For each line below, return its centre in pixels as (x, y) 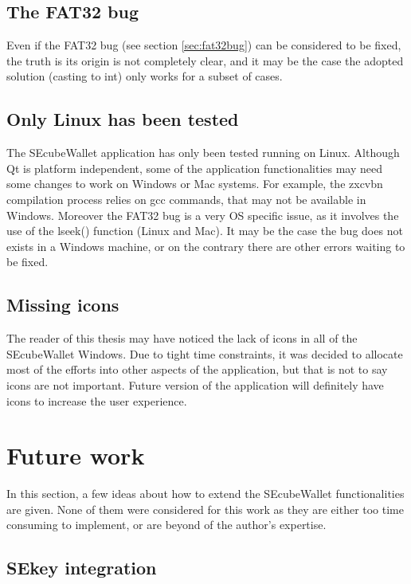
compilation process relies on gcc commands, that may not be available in (186, 199)
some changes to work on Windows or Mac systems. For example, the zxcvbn (195, 184)
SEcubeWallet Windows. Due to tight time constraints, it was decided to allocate (205, 353)
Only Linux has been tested (123, 119)
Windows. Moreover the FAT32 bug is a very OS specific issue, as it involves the (203, 215)
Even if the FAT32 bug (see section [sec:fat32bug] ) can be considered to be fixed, (204, 45)
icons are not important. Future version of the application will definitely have (195, 384)
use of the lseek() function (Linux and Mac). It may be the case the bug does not (205, 231)
